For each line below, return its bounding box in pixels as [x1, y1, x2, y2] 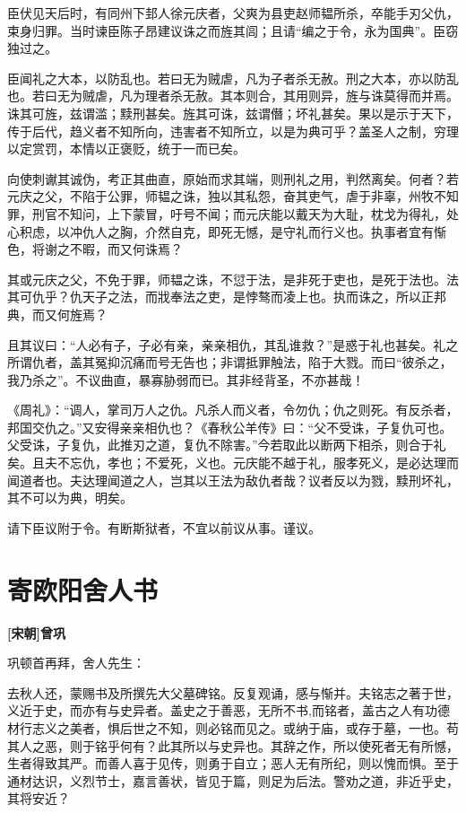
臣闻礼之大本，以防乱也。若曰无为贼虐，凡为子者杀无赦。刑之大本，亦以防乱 [7, 68, 459, 87]
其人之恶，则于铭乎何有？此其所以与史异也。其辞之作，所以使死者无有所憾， [7, 736, 459, 755]
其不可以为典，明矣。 [7, 488, 133, 507]
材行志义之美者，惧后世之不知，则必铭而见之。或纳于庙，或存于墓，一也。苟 [7, 718, 459, 737]
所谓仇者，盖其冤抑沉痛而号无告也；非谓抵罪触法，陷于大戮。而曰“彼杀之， [7, 353, 453, 372]
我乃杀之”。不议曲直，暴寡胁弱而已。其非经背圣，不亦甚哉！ [7, 370, 365, 389]
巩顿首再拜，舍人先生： [7, 653, 145, 672]
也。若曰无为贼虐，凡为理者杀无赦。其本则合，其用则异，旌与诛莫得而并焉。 [7, 86, 459, 105]
